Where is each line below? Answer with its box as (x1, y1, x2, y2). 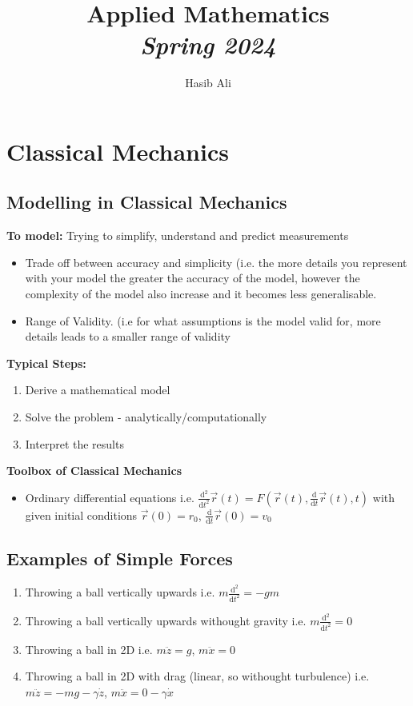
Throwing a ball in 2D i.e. (25, 640, 153, 657)
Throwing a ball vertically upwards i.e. (25, 584, 215, 600)
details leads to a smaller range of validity (25, 328, 231, 345)
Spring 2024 (140, 28, 276, 62)
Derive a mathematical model (25, 381, 170, 398)
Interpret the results (25, 435, 124, 452)
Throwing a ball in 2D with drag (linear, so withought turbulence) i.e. (25, 668, 370, 684)
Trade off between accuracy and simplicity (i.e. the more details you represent (25, 253, 407, 270)
